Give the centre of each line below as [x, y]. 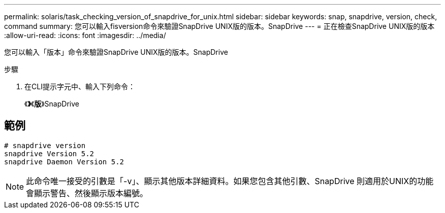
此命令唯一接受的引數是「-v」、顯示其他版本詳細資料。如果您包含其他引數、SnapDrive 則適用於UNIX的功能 [230, 181]
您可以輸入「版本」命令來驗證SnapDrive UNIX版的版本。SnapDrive [116, 52]
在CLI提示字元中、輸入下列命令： [80, 86]
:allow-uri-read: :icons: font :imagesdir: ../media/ [85, 35]
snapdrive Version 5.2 [49, 153]
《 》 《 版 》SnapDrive [52, 104]
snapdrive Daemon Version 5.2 [64, 162]
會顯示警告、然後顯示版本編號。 [87, 193]
